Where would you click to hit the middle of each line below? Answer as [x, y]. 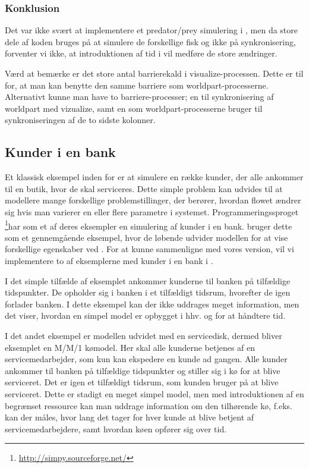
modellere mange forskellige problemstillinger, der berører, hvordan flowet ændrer [153, 200]
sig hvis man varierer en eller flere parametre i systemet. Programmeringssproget [152, 211]
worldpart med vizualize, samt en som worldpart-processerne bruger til [134, 108]
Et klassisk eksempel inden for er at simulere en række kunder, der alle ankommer [154, 177]
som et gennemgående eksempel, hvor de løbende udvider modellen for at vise [146, 237]
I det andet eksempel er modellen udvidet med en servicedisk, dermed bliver [144, 335]
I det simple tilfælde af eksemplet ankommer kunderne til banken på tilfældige [148, 280]
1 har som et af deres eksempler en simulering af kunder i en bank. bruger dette [149, 225]
